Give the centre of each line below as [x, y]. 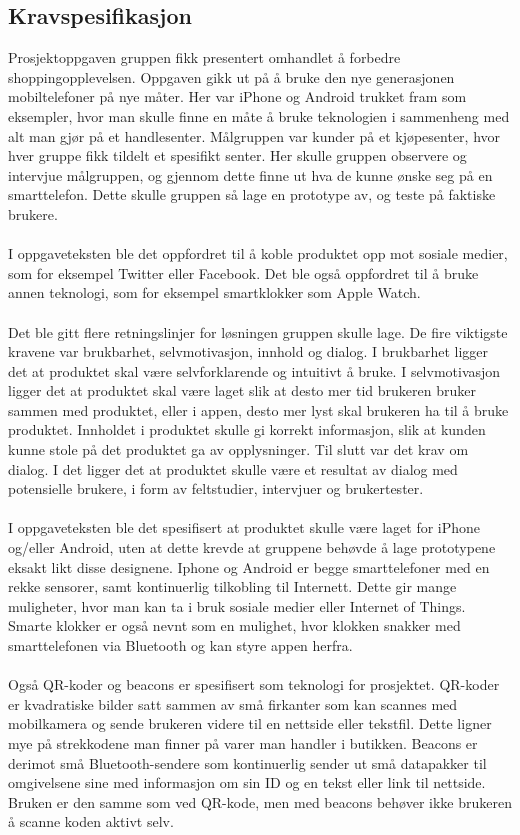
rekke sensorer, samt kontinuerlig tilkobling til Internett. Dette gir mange [232, 586]
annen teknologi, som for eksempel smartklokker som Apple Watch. [214, 292]
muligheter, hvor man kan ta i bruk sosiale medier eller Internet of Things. [237, 605]
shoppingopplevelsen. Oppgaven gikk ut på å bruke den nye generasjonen [231, 76]
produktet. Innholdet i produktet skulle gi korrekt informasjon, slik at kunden [247, 429]
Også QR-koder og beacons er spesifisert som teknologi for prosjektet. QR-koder [254, 684]
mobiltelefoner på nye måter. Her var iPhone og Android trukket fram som [237, 96]
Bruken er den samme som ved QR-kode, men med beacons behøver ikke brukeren [260, 801]
